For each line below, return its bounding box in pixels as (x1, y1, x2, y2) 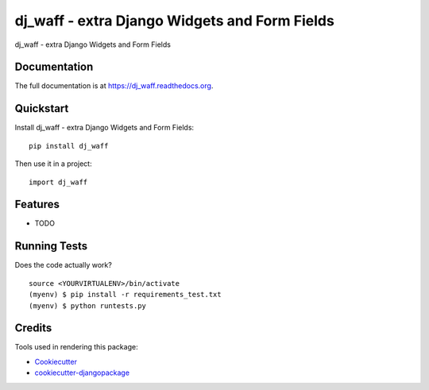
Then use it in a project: (14, 159, 92, 168)
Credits (14, 322, 52, 335)
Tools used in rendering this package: (14, 342, 138, 352)
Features (14, 198, 60, 211)
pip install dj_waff (29, 141, 109, 150)
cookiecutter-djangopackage (34, 368, 130, 377)
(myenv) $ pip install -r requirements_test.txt (29, 290, 222, 299)
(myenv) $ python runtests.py (29, 301, 147, 310)
